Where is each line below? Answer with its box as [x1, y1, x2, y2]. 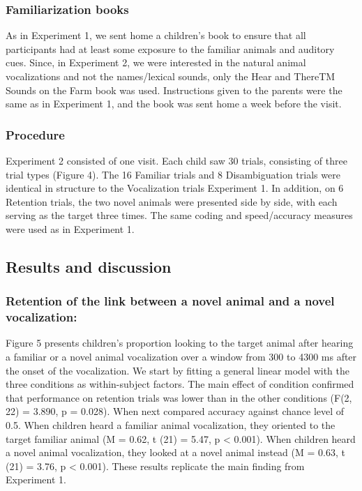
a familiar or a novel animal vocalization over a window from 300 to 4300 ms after [6, 349, 357, 364]
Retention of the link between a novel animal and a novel [6, 292, 335, 310]
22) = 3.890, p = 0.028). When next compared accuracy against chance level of [6, 404, 345, 418]
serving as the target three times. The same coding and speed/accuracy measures [6, 208, 353, 222]
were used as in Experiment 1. [6, 221, 135, 236]
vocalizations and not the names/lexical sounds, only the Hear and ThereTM [6, 69, 335, 83]
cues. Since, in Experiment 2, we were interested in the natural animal [6, 55, 306, 70]
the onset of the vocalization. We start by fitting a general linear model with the [6, 363, 349, 377]
